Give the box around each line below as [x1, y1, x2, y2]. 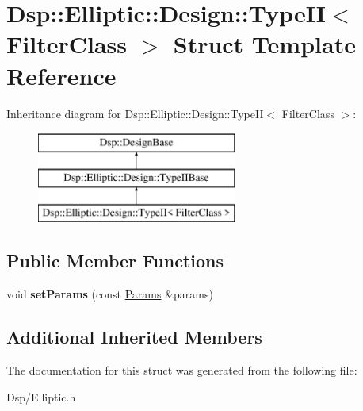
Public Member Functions [6, 248, 224, 273]
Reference [6, 59, 117, 91]
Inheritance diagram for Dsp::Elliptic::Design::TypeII [6, 105, 264, 121]
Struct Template [173, 28, 356, 60]
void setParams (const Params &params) [6, 286, 213, 302]
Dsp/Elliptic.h [6, 388, 76, 405]
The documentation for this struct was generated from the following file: [6, 362, 357, 378]
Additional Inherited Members [6, 325, 262, 349]
